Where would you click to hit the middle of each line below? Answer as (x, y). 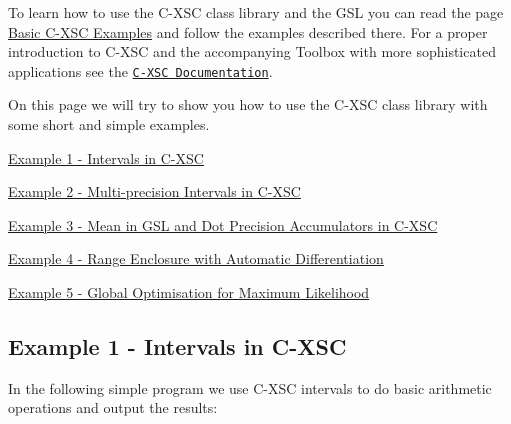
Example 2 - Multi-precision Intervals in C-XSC (154, 191)
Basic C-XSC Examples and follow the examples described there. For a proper (248, 31)
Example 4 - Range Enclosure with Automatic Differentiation (196, 258)
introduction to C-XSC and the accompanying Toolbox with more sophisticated (252, 51)
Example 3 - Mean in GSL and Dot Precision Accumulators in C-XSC (223, 224)
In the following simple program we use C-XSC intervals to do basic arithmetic (250, 387)
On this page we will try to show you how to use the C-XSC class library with (248, 104)
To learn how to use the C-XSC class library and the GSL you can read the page (256, 12)
